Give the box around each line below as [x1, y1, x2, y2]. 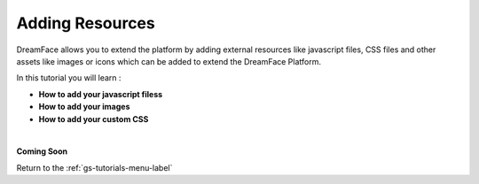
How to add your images [38, 102, 130, 112]
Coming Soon [16, 146, 68, 157]
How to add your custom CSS [38, 113, 149, 124]
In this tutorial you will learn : [16, 73, 122, 83]
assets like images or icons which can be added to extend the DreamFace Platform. [16, 56, 322, 66]
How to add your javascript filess [38, 88, 163, 99]
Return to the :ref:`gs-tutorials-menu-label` [16, 162, 173, 172]
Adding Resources [16, 13, 155, 33]
